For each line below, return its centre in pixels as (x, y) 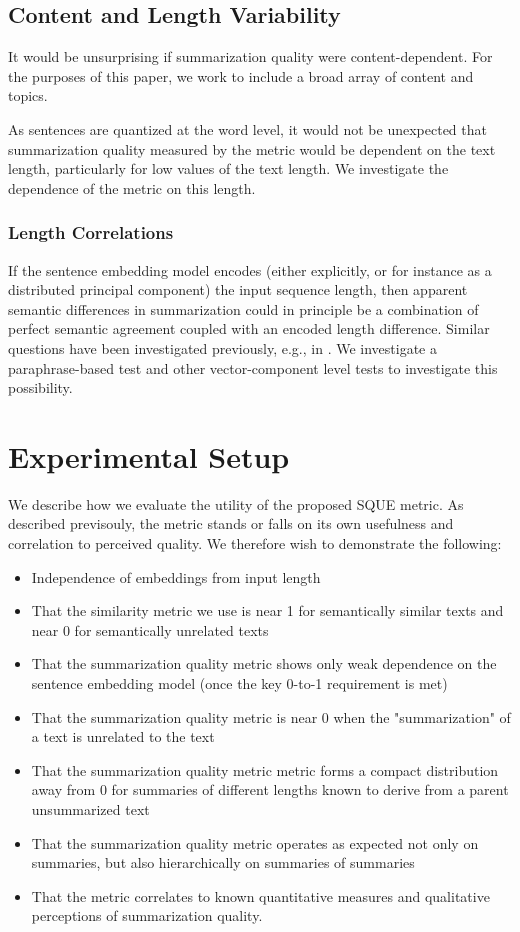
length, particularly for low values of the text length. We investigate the (228, 168)
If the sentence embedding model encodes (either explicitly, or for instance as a (250, 269)
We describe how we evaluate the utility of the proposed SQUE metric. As (236, 503)
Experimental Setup (149, 455)
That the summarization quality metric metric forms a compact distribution (265, 769)
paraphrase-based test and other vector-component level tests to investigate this (253, 367)
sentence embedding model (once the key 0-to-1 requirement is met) (239, 683)
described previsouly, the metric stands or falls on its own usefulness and (231, 523)
